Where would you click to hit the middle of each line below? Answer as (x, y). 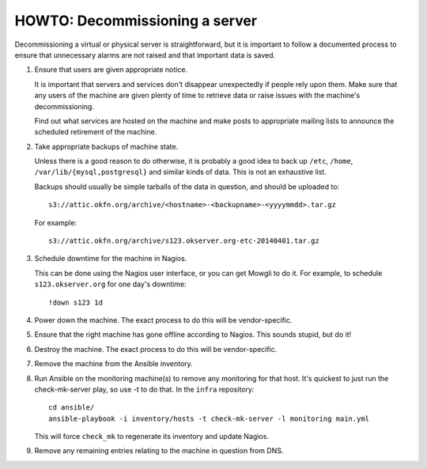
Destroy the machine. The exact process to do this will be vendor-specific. (156, 349)
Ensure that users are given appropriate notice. (111, 70)
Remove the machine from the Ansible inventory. (113, 364)
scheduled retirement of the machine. (96, 132)
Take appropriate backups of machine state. (106, 146)
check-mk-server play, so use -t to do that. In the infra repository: (144, 389)
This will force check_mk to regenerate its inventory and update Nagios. (151, 437)
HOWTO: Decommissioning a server (136, 21)
